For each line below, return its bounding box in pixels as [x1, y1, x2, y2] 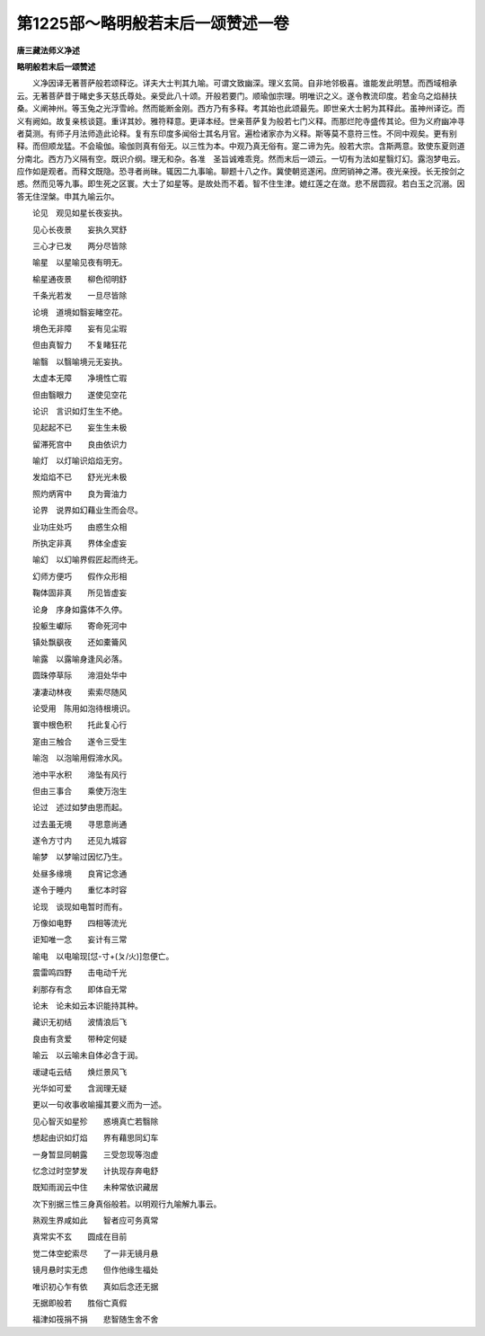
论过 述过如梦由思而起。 [31, 802, 128, 813]
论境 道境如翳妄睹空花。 [31, 307, 128, 317]
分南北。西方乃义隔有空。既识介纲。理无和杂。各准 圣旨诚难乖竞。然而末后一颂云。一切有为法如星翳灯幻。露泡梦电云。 [16, 153, 465, 164]
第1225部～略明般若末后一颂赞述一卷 [16, 13, 289, 33]
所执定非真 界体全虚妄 [31, 538, 128, 548]
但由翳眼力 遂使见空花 [31, 389, 128, 400]
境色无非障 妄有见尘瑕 [31, 323, 128, 334]
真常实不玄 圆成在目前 [31, 1232, 128, 1242]
